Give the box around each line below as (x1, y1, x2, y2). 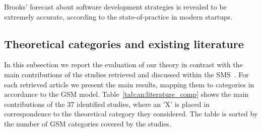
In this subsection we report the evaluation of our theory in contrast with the (4, 59, 243, 70)
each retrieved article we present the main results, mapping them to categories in (4, 79, 254, 89)
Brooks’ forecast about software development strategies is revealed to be (4, 2, 227, 12)
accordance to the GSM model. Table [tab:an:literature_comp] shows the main (4, 89, 249, 99)
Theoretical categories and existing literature (4, 36, 244, 51)
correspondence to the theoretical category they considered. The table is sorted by (4, 108, 258, 119)
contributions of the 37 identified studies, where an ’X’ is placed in (4, 98, 210, 109)
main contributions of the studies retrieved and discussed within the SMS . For (4, 69, 249, 79)
